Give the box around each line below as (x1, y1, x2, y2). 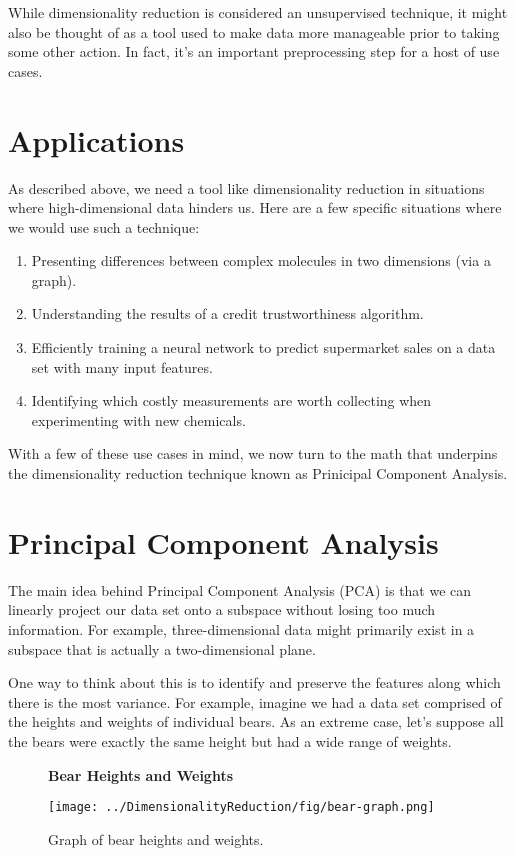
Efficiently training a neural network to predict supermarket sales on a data (31, 337, 496, 358)
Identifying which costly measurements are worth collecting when (31, 390, 432, 411)
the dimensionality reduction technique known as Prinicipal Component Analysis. (8, 463, 508, 484)
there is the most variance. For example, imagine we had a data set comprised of (8, 691, 502, 712)
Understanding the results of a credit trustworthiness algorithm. (31, 303, 424, 324)
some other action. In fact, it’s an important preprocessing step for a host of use (8, 41, 500, 62)
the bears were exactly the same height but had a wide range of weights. (8, 730, 452, 751)
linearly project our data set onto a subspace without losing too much (8, 599, 436, 620)
